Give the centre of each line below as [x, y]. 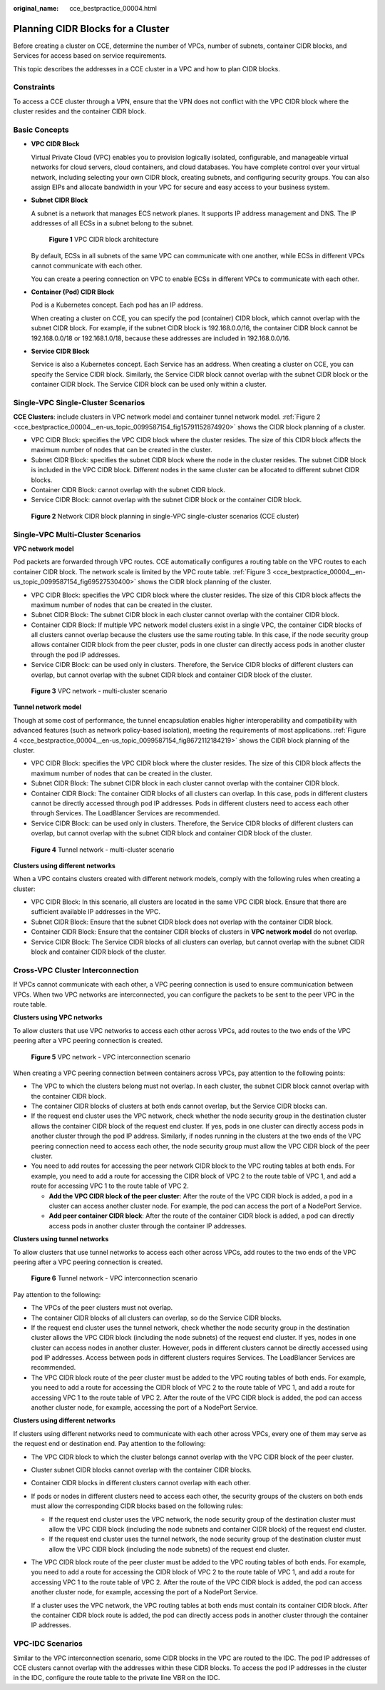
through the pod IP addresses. [76, 655]
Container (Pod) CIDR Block [72, 292]
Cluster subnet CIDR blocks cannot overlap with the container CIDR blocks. [142, 1470]
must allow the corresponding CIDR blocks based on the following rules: [137, 1506]
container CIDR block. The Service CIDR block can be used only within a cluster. [149, 385]
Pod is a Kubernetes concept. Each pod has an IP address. [117, 305]
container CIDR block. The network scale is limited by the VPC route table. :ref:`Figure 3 [142, 571]
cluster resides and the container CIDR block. [79, 111]
